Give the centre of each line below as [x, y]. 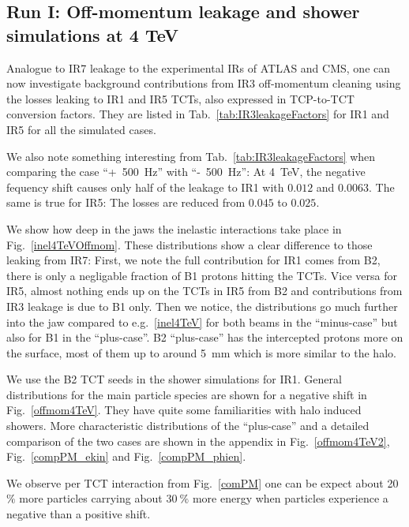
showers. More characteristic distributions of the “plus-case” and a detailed [188, 426]
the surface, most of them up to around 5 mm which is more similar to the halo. [201, 352]
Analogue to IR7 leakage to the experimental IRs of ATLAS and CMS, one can [199, 67]
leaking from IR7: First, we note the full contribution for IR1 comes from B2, [193, 260]
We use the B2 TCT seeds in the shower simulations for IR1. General [174, 379]
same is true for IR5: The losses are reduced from [126, 202]
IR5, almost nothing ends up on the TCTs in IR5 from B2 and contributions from [204, 291]
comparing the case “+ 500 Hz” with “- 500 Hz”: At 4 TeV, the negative [186, 172]
